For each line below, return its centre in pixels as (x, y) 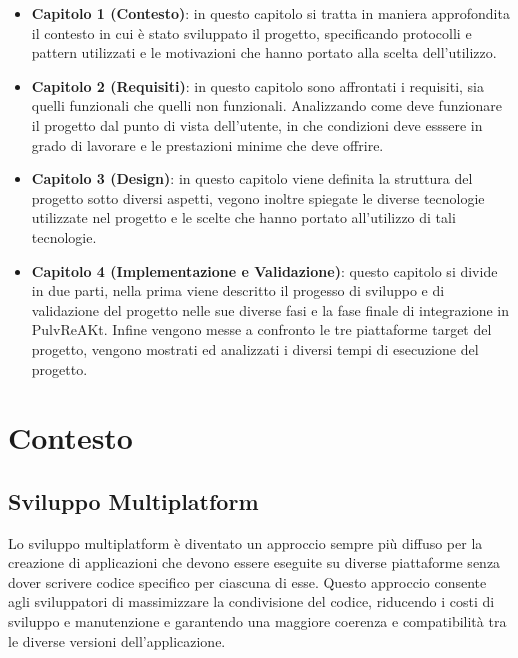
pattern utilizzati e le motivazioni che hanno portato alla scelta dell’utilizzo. (264, 52)
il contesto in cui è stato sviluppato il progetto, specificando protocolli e (251, 32)
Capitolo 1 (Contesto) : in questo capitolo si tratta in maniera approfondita (270, 13)
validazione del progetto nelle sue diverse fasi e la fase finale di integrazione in (270, 309)
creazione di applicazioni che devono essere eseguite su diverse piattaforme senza (254, 562)
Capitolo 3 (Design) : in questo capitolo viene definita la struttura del (252, 178)
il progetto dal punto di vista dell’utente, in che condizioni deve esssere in (257, 124)
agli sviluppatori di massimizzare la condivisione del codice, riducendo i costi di (251, 601)
